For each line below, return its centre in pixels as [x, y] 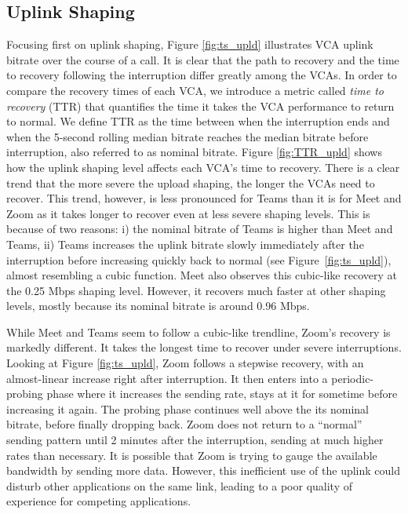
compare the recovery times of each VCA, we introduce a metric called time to [195, 90]
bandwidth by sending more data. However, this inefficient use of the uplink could [203, 470]
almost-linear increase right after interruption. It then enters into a [167, 378]
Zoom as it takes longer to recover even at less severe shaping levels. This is [188, 213]
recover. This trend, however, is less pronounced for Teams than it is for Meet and [204, 198]
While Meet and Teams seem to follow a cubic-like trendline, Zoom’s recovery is [199, 332]
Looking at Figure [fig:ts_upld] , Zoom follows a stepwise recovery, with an [185, 363]
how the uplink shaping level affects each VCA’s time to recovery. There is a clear [203, 167]
